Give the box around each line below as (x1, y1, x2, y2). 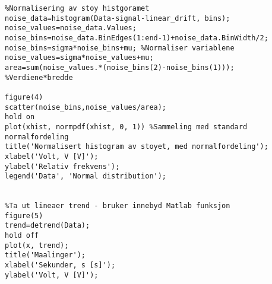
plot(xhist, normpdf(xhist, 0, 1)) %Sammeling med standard (5, 122, 248, 131)
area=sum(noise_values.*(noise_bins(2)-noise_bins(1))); (5, 63, 235, 72)
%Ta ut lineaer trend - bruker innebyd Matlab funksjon (5, 202, 230, 210)
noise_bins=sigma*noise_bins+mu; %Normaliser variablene (5, 43, 235, 52)
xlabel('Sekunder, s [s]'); (5, 261, 116, 270)
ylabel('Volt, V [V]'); (5, 270, 99, 279)
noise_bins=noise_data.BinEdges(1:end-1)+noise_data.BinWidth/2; (5, 33, 268, 42)
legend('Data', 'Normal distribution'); (5, 172, 167, 181)
